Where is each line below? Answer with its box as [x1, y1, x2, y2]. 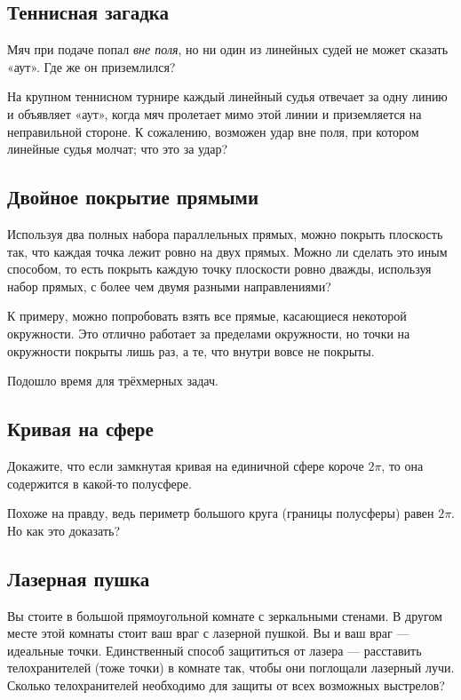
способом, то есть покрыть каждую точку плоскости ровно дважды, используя [7, 259, 432, 278]
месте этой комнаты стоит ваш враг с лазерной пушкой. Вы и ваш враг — [7, 624, 409, 642]
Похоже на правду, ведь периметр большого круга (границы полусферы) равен [7, 504, 434, 522]
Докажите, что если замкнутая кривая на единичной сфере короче [7, 456, 364, 474]
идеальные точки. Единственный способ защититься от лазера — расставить [7, 640, 422, 659]
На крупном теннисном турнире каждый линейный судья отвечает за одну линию [7, 87, 448, 106]
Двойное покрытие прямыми [7, 183, 259, 211]
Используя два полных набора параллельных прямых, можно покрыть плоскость [7, 224, 443, 243]
